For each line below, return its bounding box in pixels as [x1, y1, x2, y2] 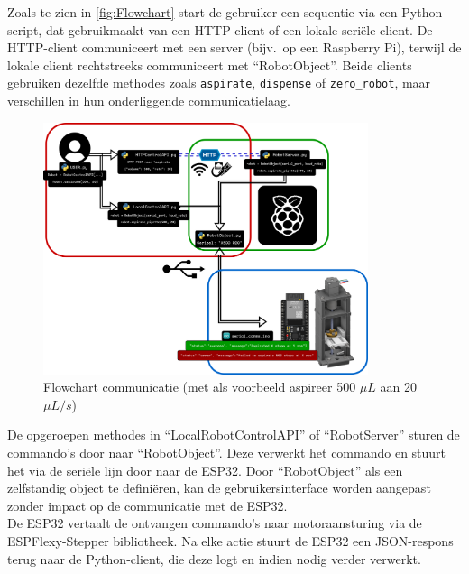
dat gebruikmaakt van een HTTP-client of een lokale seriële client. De [45, 20, 433, 39]
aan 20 [380, 377, 417, 396]
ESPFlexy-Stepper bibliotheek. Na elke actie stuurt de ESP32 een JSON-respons [7, 532, 454, 551]
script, [7, 20, 42, 39]
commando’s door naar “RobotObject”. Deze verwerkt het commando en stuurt [7, 443, 446, 462]
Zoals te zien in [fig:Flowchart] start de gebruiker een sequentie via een [7, 3, 398, 21]
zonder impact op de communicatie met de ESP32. [7, 495, 288, 514]
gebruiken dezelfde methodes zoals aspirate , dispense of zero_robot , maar [7, 73, 431, 92]
